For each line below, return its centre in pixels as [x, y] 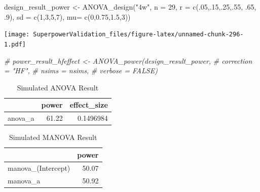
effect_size [89, 105]
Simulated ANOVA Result [58, 87]
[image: [17, 35]
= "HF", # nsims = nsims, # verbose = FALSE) [81, 70]
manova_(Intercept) [39, 167]
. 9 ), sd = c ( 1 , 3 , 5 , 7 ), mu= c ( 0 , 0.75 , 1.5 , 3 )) [67, 16]
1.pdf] [15, 44]
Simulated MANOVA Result [53, 137]
